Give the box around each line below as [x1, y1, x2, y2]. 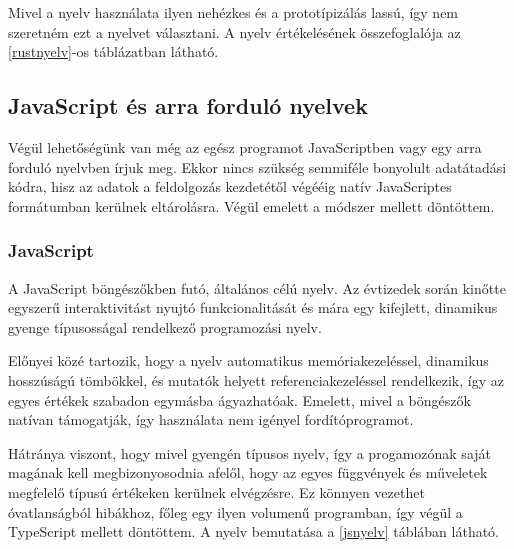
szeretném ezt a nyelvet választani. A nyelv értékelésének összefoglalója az [8, 21, 461, 42]
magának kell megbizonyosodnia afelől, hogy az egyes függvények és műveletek [8, 462, 488, 483]
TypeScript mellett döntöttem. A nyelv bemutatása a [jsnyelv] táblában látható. [8, 521, 500, 542]
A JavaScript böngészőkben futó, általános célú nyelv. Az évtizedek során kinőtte [8, 277, 506, 298]
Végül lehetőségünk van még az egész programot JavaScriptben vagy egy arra [8, 136, 482, 157]
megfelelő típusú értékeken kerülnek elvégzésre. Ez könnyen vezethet [8, 481, 425, 502]
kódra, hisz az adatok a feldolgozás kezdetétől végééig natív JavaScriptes [8, 176, 452, 197]
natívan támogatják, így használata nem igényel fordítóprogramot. [8, 409, 414, 430]
